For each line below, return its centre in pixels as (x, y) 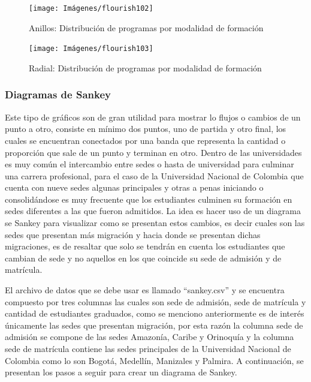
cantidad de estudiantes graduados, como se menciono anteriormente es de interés (155, 313)
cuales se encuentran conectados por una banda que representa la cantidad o (145, 140)
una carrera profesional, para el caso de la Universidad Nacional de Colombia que (154, 175)
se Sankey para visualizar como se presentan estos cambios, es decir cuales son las (155, 223)
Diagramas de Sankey (58, 94)
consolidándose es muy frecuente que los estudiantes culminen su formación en (149, 199)
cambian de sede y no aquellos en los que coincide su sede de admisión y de (143, 258)
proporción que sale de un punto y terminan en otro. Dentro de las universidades (153, 152)
